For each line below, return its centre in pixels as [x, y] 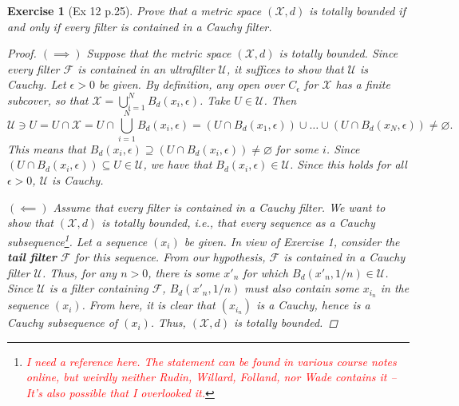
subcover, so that [48, 100]
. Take [215, 100]
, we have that [178, 164]
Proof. [22, 53]
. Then [280, 100]
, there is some [184, 272]
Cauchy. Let [37, 84]
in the [395, 288]
